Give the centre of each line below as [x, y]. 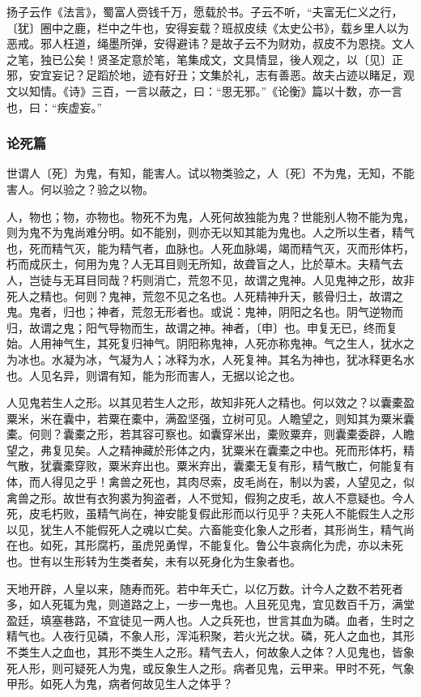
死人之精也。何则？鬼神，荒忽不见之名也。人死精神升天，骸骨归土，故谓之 [205, 295]
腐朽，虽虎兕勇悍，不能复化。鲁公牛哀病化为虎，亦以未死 [250, 545]
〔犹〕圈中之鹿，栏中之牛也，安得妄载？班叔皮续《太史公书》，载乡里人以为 [208, 27]
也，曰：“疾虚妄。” [55, 107]
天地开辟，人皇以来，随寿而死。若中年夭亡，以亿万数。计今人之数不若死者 [205, 588]
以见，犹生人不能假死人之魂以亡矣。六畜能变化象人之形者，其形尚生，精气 [205, 529]
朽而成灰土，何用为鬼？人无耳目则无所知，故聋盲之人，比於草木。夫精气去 [205, 264]
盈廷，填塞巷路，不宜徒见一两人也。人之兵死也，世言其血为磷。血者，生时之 [210, 620]
